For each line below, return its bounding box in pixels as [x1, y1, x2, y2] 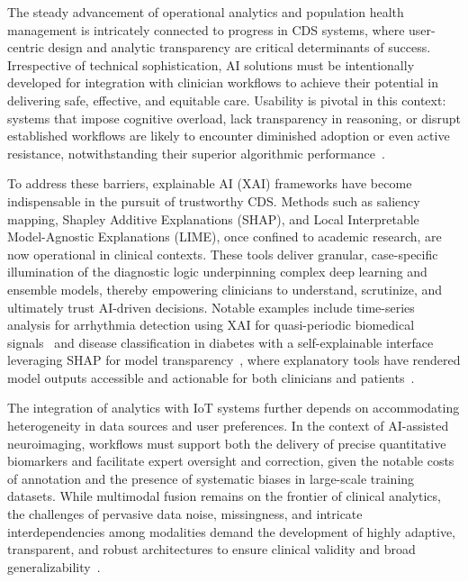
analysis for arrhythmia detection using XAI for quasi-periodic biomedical [7, 315, 415, 334]
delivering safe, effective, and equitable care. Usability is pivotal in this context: [7, 90, 446, 109]
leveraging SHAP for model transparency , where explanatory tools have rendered [7, 350, 461, 369]
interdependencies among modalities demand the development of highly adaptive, [7, 522, 455, 541]
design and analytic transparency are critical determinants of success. [48, 38, 431, 57]
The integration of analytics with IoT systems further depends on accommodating [7, 398, 460, 417]
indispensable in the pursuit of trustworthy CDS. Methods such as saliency [7, 191, 420, 210]
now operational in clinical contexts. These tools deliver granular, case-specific [7, 244, 438, 263]
